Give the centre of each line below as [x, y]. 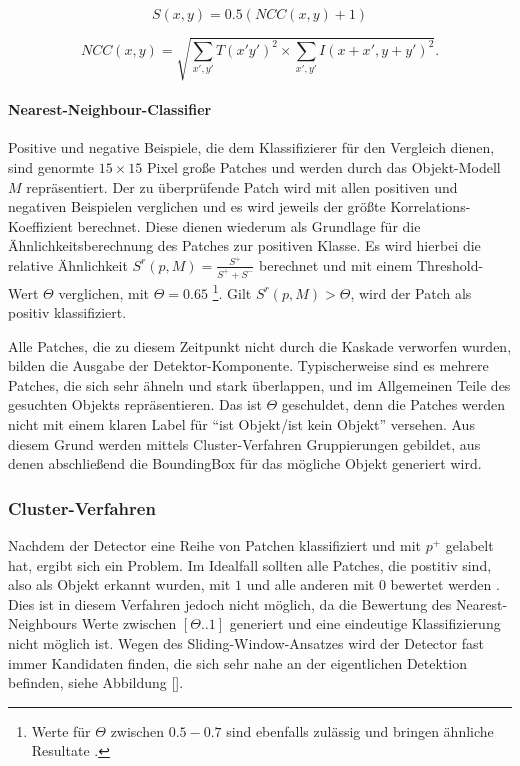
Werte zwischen [129, 623]
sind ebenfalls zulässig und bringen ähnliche [360, 730]
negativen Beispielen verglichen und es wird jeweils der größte [197, 206]
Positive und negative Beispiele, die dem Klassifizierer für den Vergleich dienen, [251, 147]
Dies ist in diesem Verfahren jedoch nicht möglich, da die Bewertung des [230, 603]
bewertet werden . [445, 584]
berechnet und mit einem [336, 264]
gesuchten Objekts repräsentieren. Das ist [135, 404]
